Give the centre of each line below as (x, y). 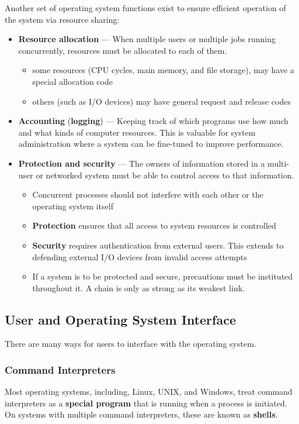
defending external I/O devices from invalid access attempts (140, 256)
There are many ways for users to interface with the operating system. (131, 344)
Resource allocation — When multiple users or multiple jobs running (147, 39)
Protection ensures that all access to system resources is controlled (154, 225)
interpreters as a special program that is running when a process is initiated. (146, 403)
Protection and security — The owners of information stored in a (142, 163)
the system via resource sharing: (62, 19)
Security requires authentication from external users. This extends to (158, 245)
